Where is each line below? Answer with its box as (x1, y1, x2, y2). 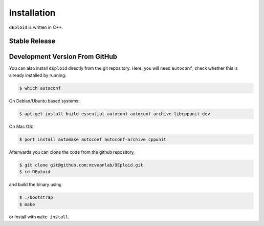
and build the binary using (9, 182, 62, 187)
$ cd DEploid (19, 169, 51, 175)
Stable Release (9, 37, 56, 45)
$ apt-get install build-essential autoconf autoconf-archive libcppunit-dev (19, 111, 210, 117)
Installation (9, 7, 56, 18)
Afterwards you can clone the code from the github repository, (9, 149, 135, 155)
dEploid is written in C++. (9, 24, 63, 30)
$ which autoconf (19, 85, 61, 91)
